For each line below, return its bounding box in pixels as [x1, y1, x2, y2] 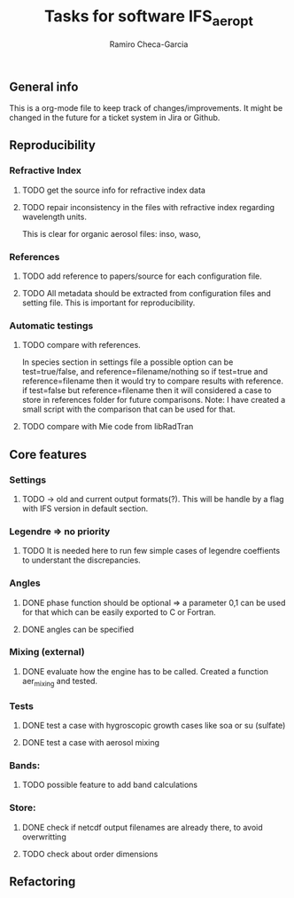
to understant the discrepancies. [21, 555, 142, 565]
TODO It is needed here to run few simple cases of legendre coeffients [21, 546, 281, 556]
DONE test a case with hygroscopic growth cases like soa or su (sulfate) [21, 720, 286, 730]
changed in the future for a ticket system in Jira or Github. [9, 112, 220, 122]
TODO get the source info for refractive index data [21, 185, 206, 195]
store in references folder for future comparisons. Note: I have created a [21, 395, 286, 406]
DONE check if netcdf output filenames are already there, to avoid [21, 822, 263, 832]
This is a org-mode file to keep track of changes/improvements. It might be [9, 102, 283, 113]
